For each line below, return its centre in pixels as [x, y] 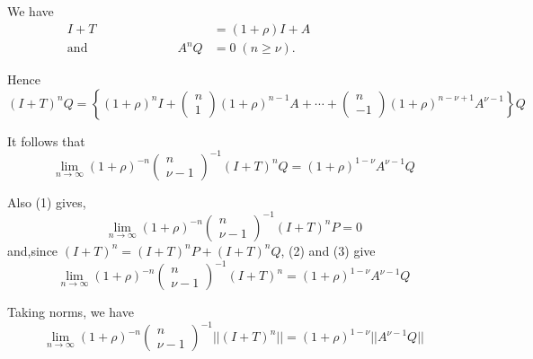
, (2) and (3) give [328, 250]
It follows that [46, 140]
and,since [33, 250]
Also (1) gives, [47, 201]
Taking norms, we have [71, 312]
